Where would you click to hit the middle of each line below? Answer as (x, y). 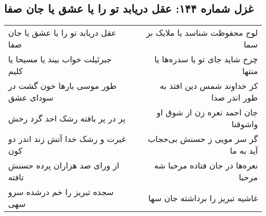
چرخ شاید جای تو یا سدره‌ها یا (206, 59)
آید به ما (244, 151)
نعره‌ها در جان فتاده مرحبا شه (206, 165)
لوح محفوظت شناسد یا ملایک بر (202, 33)
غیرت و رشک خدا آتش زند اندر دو (67, 139)
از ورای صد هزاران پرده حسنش (64, 165)
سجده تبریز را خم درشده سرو (61, 192)
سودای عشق (31, 98)
